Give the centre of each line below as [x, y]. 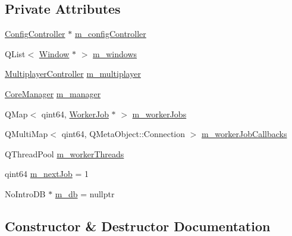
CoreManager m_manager [53, 93]
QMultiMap [26, 134]
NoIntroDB [25, 193]
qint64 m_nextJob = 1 [47, 174]
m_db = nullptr [85, 193]
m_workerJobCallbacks [244, 134]
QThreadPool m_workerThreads [65, 153]
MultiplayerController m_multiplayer [73, 74]
